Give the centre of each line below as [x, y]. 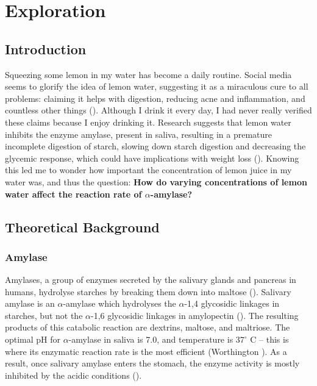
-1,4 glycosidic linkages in [232, 303]
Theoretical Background [82, 227]
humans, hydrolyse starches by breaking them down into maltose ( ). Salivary [148, 291]
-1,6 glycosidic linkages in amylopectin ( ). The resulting [195, 315]
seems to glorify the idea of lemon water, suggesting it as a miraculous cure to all [157, 86]
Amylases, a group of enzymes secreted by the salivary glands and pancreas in [151, 280]
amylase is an [30, 303]
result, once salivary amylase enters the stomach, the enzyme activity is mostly [152, 363]
